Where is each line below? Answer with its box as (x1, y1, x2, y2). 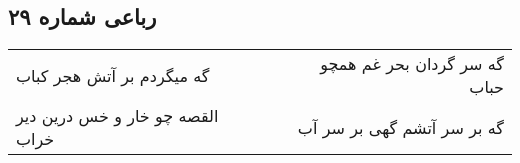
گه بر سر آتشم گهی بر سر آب (297, 115, 504, 139)
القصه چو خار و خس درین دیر (16, 104, 219, 128)
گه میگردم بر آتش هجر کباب (16, 63, 210, 87)
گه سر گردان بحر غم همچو (320, 52, 504, 76)
